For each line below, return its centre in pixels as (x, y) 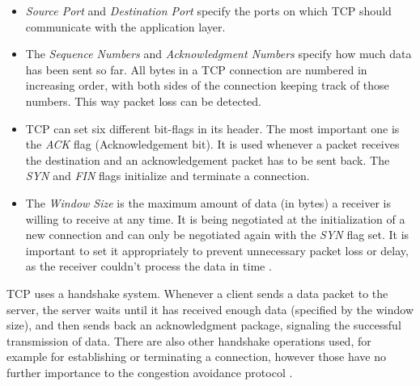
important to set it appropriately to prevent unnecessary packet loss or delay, (217, 250)
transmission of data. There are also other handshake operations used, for (189, 340)
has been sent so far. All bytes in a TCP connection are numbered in (196, 69)
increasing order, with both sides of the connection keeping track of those (207, 85)
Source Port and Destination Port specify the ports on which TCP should (208, 10)
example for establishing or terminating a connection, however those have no (196, 357)
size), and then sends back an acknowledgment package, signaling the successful (204, 325)
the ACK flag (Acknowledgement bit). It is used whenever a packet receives (212, 144)
